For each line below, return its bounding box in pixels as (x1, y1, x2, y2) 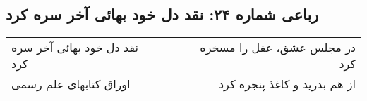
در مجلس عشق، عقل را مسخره (200, 39, 356, 56)
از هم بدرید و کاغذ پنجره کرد (218, 76, 356, 93)
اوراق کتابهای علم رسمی (11, 76, 131, 93)
